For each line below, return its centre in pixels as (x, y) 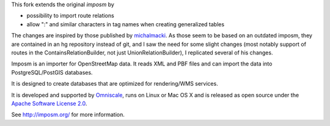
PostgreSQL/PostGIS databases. (52, 72)
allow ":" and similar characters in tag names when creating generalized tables (126, 24)
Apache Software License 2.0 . (49, 103)
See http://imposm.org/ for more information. (68, 115)
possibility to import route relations (70, 16)
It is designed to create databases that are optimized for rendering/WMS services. (115, 84)
